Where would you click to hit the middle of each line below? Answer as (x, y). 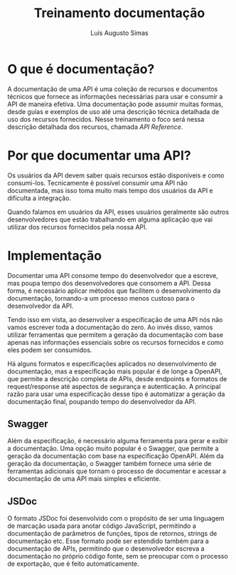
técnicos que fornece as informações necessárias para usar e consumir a (115, 96)
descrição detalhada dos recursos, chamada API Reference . (95, 127)
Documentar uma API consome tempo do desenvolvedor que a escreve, (113, 275)
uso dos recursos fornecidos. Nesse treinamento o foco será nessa (106, 119)
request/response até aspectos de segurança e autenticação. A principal (114, 386)
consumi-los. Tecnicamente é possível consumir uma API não (98, 182)
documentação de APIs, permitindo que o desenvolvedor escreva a (106, 549)
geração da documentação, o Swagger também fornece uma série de (109, 464)
